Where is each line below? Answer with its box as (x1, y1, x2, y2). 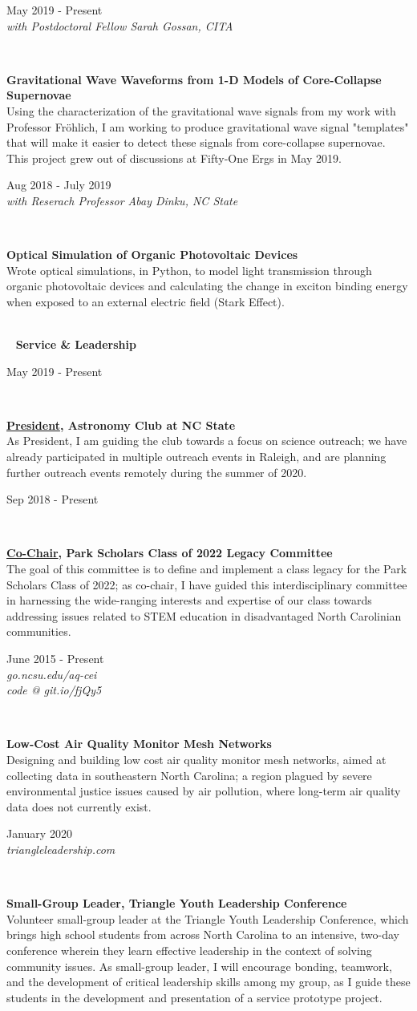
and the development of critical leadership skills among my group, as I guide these (6, 973, 411, 990)
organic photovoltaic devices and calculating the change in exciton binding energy (6, 277, 408, 294)
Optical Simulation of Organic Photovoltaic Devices (6, 246, 298, 263)
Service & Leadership (15, 336, 136, 353)
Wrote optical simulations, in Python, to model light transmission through (6, 261, 372, 278)
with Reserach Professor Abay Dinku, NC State (6, 192, 238, 208)
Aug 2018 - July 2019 (6, 176, 111, 193)
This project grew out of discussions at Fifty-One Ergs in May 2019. (6, 149, 342, 166)
